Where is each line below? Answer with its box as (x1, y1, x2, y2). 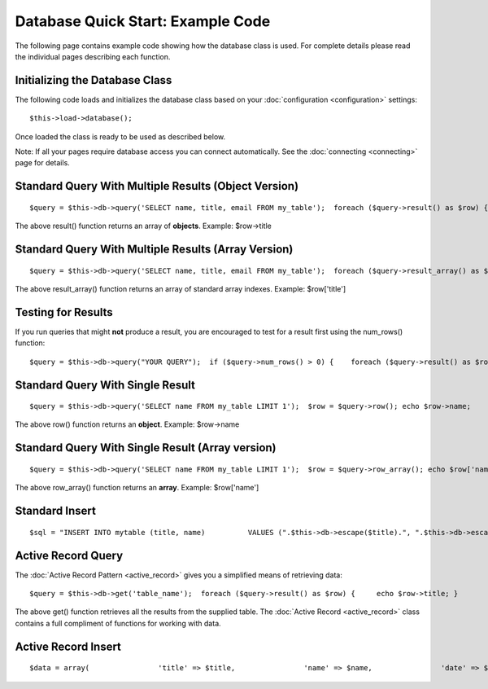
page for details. (15, 158, 71, 168)
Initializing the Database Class (15, 73, 172, 87)
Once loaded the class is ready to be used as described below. (15, 131, 226, 142)
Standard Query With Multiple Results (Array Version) (15, 243, 294, 257)
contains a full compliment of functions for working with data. (15, 618, 221, 628)
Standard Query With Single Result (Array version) (15, 441, 277, 455)
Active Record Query (15, 548, 124, 562)
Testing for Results (15, 305, 113, 319)
